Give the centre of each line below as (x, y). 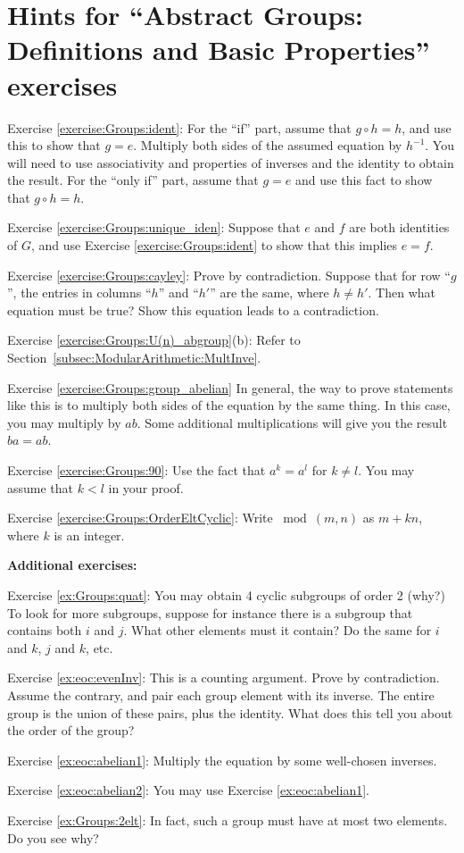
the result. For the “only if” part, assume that (133, 180)
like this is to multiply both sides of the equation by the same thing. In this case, (229, 405)
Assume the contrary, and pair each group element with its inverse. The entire (221, 694)
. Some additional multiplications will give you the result (292, 422)
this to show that (54, 145)
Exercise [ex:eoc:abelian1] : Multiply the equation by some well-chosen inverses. (222, 760)
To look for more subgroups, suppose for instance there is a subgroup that (210, 612)
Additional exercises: (72, 565)
